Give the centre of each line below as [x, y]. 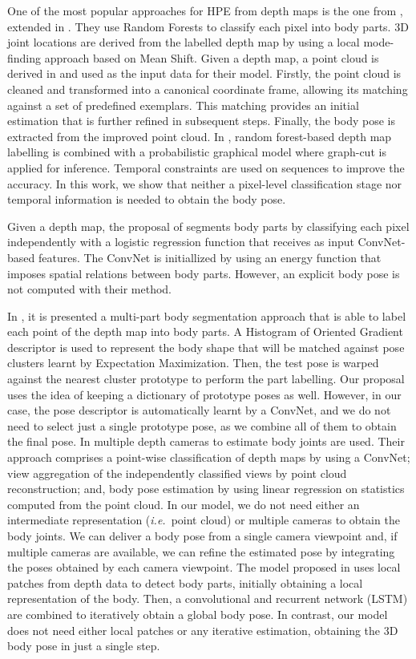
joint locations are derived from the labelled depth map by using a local [184, 42]
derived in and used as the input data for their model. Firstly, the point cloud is [204, 73]
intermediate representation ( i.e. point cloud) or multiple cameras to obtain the [204, 520]
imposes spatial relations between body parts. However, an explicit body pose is [204, 273]
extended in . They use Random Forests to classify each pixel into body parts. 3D [208, 26]
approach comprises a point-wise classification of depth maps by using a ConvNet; [209, 457]
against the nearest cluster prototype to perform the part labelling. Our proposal [206, 379]
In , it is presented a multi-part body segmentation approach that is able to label [207, 315]
